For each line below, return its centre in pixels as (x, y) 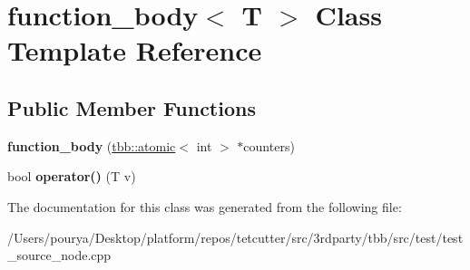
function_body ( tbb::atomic (92, 145)
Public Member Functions (132, 107)
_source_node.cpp (59, 255)
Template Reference (135, 50)
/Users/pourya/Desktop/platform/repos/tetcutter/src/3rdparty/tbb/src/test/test (235, 237)
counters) (269, 145)
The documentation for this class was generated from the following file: (205, 206)
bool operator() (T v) (72, 176)
